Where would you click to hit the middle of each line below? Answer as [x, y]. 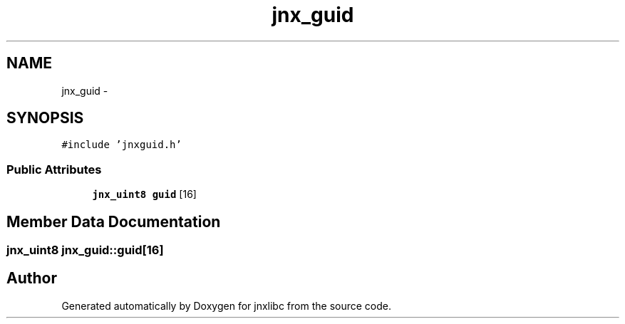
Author [32, 278]
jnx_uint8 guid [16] [144, 194]
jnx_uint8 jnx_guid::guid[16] [85, 250]
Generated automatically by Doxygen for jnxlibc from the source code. [226, 305]
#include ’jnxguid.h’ [122, 145]
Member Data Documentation [114, 221]
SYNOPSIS [45, 118]
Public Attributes [54, 169]
